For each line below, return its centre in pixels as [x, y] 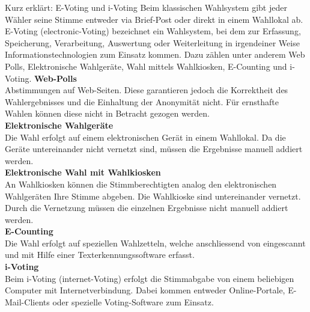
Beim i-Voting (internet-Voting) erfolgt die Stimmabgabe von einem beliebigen [150, 278]
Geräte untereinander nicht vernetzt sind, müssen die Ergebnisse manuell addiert [154, 149]
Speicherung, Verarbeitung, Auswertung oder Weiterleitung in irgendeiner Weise [152, 42]
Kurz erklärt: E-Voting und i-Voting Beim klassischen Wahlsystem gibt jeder [146, 7]
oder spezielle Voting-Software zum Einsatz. [133, 301]
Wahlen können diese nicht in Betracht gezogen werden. [107, 113]
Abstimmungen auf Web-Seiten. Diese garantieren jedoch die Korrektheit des [147, 90]
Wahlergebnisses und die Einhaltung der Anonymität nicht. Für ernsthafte [142, 101]
